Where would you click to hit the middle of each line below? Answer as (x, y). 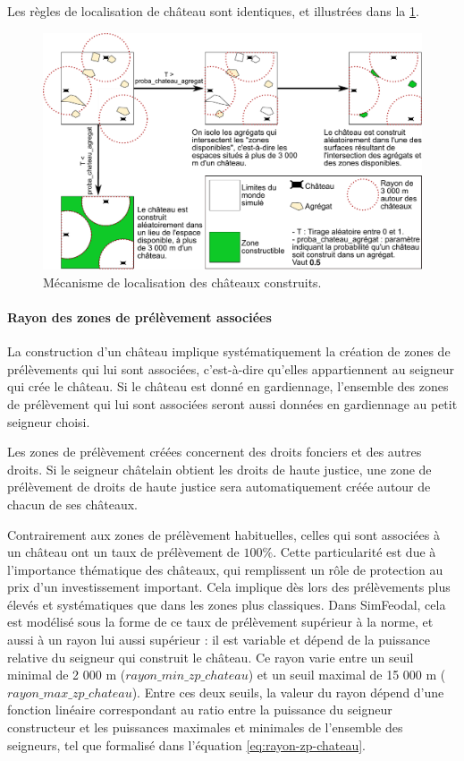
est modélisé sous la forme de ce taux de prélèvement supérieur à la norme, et (220, 622)
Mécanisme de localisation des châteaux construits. (182, 282)
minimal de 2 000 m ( (67, 675)
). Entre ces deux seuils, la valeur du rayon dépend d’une (288, 692)
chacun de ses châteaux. (72, 504)
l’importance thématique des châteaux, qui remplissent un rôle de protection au (225, 569)
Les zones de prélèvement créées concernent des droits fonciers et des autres (215, 452)
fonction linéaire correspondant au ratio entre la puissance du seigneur (200, 710)
